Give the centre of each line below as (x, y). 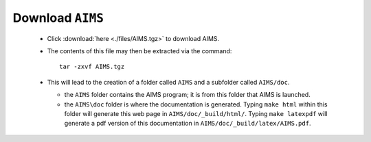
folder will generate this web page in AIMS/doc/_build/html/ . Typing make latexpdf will (196, 113)
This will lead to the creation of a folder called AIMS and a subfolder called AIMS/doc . (168, 82)
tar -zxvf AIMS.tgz (92, 67)
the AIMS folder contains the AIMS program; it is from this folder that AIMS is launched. (187, 95)
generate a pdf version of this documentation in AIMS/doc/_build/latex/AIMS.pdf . (188, 124)
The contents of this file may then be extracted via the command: (139, 51)
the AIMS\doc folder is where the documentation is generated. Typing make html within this (196, 104)
